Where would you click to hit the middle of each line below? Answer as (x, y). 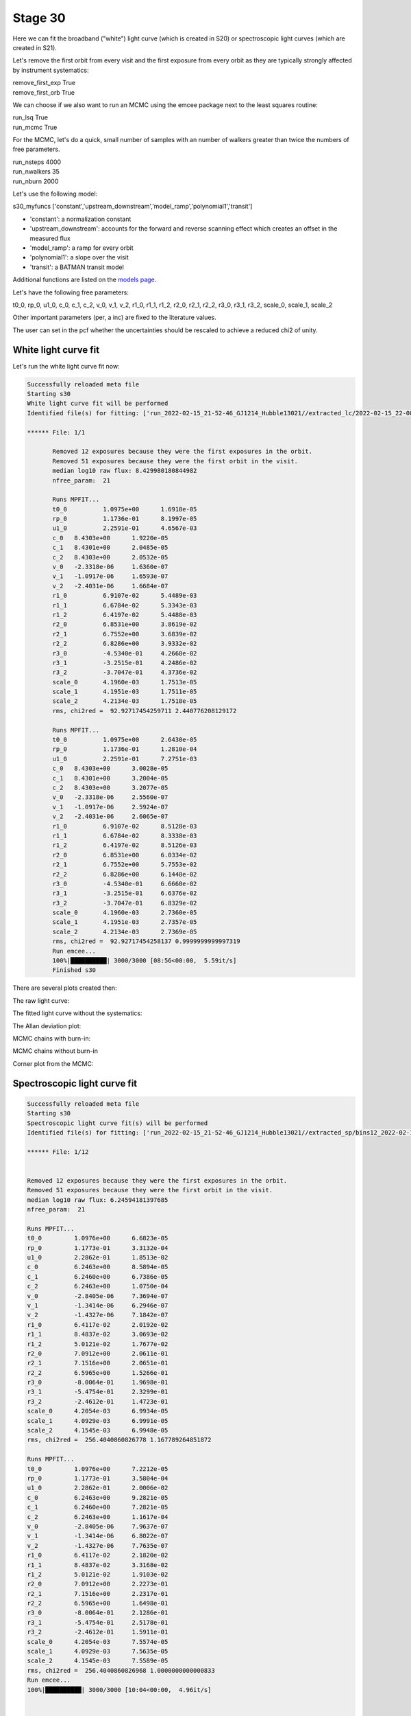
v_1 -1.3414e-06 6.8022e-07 (98, 1536)
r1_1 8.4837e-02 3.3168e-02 (98, 1565)
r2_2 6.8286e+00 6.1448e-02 (125, 874)
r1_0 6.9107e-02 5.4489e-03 (125, 596)
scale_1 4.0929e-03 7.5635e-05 (98, 1651)
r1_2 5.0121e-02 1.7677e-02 (98, 1344)
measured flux (50, 238)
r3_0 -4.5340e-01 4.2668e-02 (125, 653)
